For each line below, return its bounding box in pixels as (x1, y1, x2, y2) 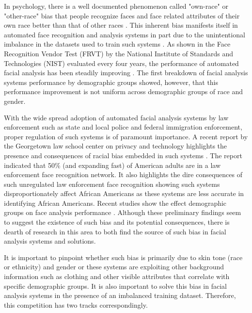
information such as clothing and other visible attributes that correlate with (4, 271, 230, 281)
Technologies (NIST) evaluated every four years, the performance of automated (4, 58, 239, 68)
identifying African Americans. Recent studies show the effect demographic (4, 198, 227, 208)
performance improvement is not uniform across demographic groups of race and (4, 86, 243, 97)
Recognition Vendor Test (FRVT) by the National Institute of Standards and (4, 48, 234, 58)
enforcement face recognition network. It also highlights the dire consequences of (4, 169, 242, 180)
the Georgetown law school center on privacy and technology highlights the (4, 141, 227, 151)
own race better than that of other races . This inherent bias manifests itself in (4, 20, 238, 30)
